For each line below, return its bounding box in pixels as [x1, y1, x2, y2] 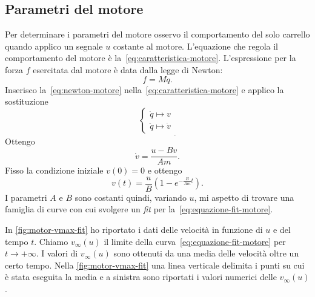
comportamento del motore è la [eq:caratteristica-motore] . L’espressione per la [5, 51, 296, 64]
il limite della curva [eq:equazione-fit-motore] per [104, 235, 286, 247]
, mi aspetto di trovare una [194, 191, 294, 203]
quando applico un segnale [5, 39, 103, 52]
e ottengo [147, 164, 182, 177]
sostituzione [5, 95, 48, 108]
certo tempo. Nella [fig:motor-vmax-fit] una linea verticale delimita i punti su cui [5, 258, 305, 271]
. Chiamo [34, 235, 68, 247]
